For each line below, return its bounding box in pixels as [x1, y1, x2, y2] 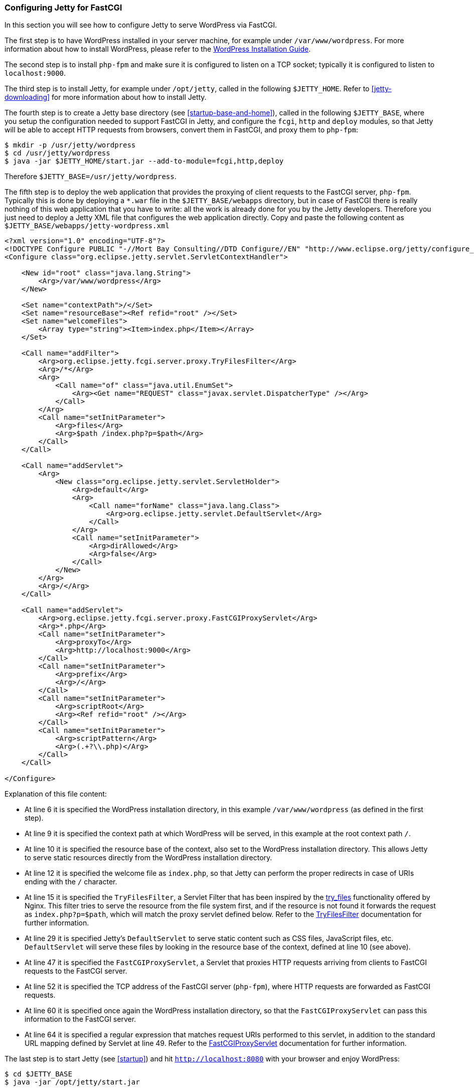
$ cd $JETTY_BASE [5, 1070, 72, 1078]
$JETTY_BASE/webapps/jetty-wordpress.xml [5, 222, 170, 230]
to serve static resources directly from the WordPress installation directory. [25, 853, 272, 862]
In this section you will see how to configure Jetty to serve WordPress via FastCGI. [5, 21, 277, 30]
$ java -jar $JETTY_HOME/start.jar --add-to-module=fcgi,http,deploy [5, 157, 284, 166]
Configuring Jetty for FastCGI [5, 3, 122, 13]
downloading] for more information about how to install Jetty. [5, 93, 207, 102]
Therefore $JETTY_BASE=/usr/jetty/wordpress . [5, 172, 177, 181]
